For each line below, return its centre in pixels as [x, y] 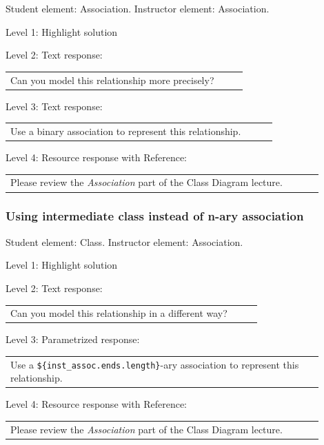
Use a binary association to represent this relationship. [126, 131]
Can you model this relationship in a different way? [119, 313]
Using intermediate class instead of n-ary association [155, 216]
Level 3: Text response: [54, 106]
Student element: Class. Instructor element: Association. [124, 241]
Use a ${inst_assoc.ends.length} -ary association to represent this [155, 364]
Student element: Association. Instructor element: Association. [138, 8]
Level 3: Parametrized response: [73, 339]
